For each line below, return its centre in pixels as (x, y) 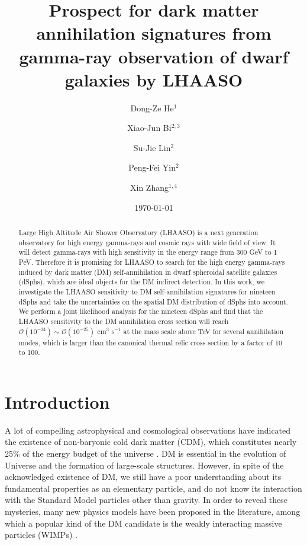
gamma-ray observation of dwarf (154, 56)
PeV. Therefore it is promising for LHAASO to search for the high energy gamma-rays (152, 262)
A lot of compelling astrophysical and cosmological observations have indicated (148, 430)
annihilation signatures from (154, 33)
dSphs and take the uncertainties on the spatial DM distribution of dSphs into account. (153, 301)
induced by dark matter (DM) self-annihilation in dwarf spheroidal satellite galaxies (148, 272)
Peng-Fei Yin (152, 167)
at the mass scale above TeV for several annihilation (203, 331)
